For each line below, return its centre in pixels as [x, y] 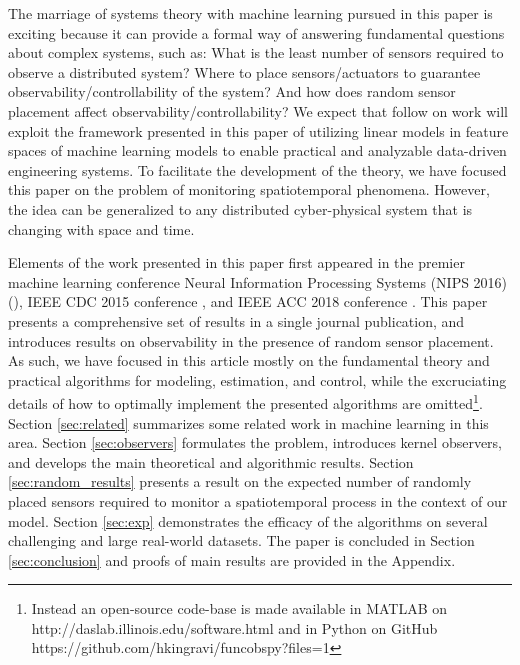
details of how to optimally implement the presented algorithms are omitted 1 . [245, 401]
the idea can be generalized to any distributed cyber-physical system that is [240, 208]
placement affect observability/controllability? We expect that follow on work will [258, 110]
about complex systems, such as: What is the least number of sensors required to [256, 52]
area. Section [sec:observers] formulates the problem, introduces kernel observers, [255, 442]
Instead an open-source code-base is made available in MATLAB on [239, 608]
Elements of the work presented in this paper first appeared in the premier [236, 262]
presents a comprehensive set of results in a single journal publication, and [236, 320]
